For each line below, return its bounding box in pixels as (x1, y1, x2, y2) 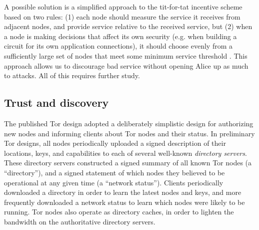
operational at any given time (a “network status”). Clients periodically (4, 177, 223, 187)
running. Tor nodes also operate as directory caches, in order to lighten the (4, 206, 234, 217)
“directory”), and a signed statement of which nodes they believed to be (4, 167, 225, 177)
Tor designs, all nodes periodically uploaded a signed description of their (4, 138, 226, 148)
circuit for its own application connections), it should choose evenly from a (4, 41, 232, 51)
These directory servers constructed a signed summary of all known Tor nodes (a (4, 157, 252, 168)
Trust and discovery (4, 95, 109, 110)
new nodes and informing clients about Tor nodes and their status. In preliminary (4, 128, 255, 138)
